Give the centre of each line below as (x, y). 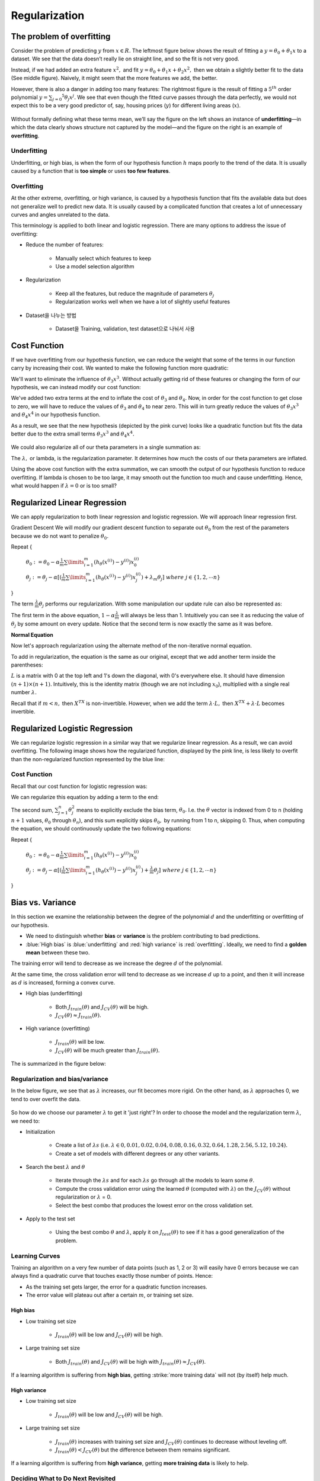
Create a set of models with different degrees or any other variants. (138, 1153)
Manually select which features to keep (103, 258)
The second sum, (32, 810)
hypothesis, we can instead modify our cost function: (76, 387)
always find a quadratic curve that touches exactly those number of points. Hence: (112, 1276)
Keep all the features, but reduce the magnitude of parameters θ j (135, 294)
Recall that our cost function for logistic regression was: (79, 786)
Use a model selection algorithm (95, 266)
